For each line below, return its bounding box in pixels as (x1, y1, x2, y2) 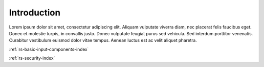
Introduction (9, 7, 61, 18)
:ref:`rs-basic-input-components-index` (9, 46, 89, 52)
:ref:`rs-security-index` (9, 55, 55, 61)
